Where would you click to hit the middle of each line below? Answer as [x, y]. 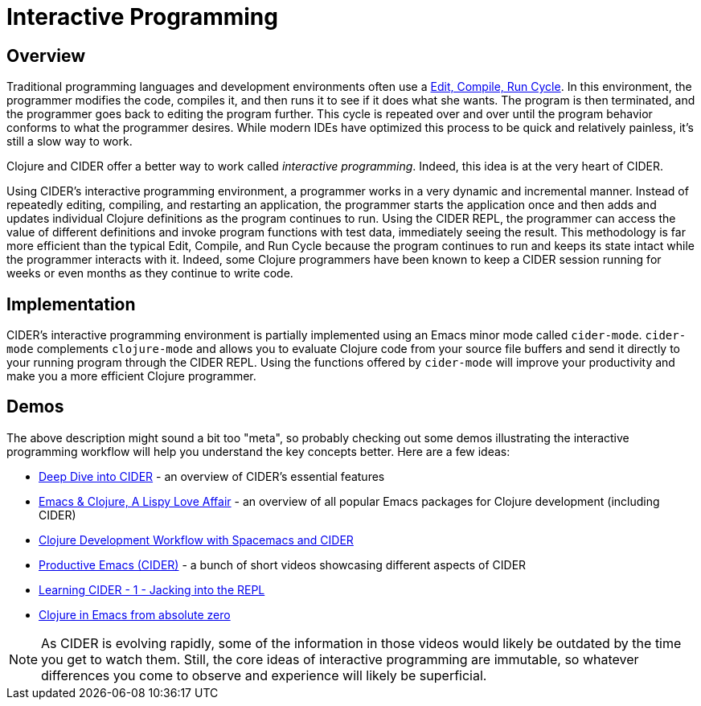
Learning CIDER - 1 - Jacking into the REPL [152, 589]
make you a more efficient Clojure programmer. [131, 376]
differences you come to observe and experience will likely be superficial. [264, 675]
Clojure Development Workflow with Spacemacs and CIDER [196, 540]
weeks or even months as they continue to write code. [150, 273]
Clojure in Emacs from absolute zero [135, 614]
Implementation [71, 304]
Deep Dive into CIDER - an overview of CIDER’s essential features [212, 476]
